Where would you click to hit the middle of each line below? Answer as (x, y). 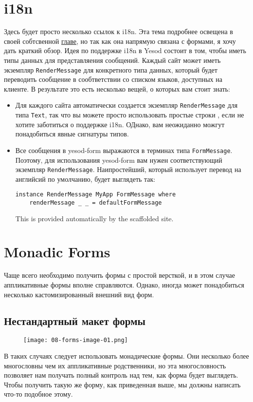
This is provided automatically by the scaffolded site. (94, 218)
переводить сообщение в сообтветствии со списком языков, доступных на (113, 79)
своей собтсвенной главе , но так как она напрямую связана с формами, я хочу (120, 41)
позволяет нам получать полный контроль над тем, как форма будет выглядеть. (121, 375)
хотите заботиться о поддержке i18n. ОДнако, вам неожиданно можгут (120, 124)
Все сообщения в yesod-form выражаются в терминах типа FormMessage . (124, 150)
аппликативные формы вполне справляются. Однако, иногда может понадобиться (124, 284)
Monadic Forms (57, 252)
